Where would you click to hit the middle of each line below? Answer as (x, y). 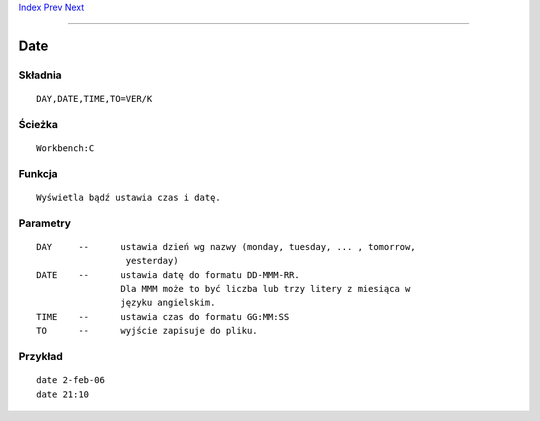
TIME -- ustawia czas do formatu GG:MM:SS (163, 316)
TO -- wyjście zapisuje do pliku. (147, 331)
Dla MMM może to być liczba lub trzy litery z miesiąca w (265, 288)
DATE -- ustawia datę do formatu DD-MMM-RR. (168, 274)
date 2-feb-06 (70, 380)
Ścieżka (38, 124)
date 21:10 (63, 394)
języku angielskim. (168, 303)
